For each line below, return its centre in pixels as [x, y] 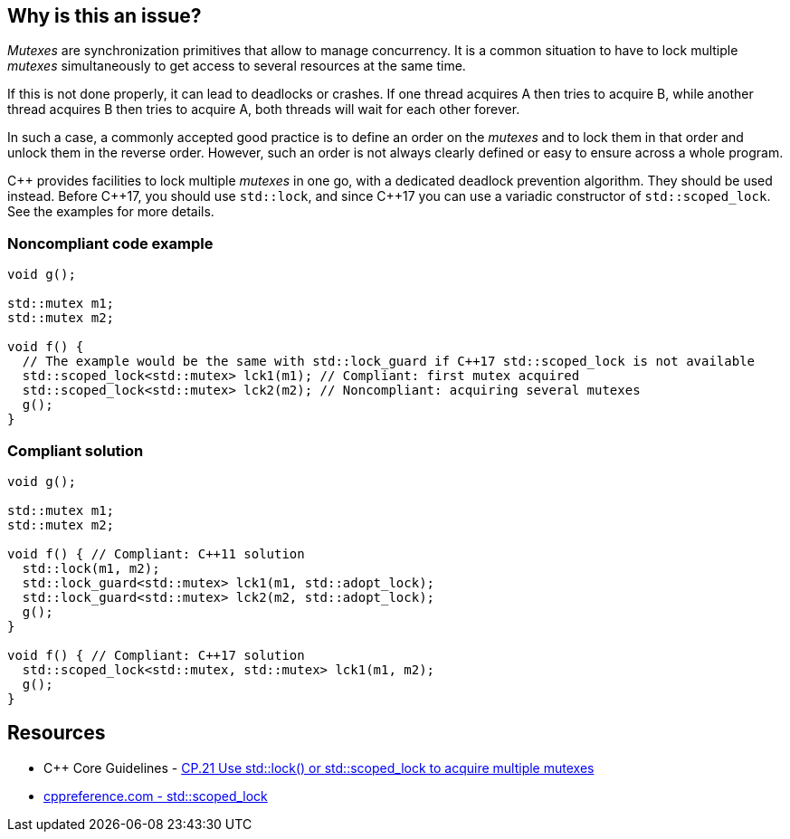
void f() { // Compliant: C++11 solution [156, 553]
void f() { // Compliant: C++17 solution [156, 655]
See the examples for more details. [111, 212]
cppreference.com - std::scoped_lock [156, 796]
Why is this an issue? [105, 16]
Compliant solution [76, 450]
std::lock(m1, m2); [91, 568]
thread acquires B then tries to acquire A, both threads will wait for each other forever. [264, 110]
